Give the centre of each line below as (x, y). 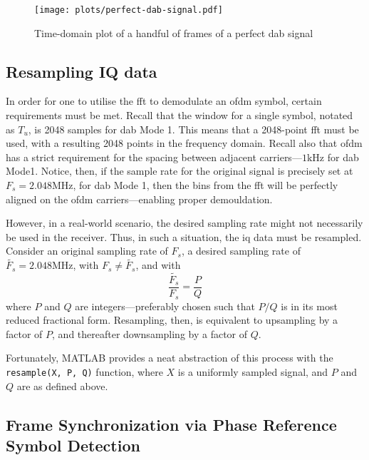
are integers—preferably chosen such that (165, 306)
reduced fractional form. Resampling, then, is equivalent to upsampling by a (172, 320)
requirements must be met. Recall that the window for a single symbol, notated (180, 115)
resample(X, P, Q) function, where (84, 371)
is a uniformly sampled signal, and (253, 371)
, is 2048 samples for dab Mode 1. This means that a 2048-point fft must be (193, 129)
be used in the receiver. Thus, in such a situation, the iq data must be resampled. (184, 236)
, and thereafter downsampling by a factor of (150, 333)
